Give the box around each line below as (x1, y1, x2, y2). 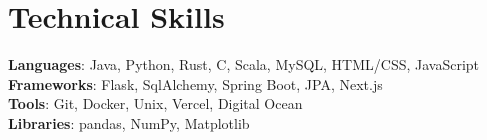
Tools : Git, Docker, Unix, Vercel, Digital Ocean (8, 93, 303, 114)
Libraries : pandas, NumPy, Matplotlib (8, 112, 250, 133)
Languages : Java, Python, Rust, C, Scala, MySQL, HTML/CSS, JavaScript (8, 54, 480, 75)
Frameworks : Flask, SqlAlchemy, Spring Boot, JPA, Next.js (8, 73, 383, 94)
